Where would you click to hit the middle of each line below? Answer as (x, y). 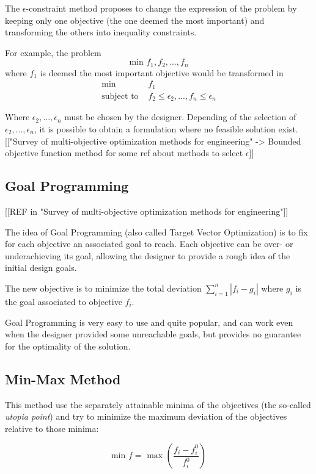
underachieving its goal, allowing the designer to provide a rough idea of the (148, 255)
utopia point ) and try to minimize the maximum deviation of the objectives (146, 416)
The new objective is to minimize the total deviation (103, 288)
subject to (120, 96)
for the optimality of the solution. (68, 346)
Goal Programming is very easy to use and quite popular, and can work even (149, 322)
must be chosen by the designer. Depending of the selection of (180, 117)
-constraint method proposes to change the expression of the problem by (161, 8)
